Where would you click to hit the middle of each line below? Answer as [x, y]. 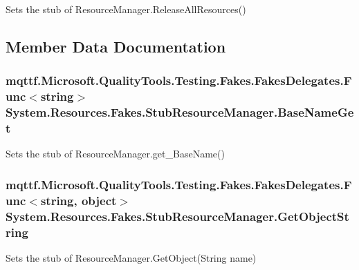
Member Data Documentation [116, 46]
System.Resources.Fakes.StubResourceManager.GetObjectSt [177, 216]
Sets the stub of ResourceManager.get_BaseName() [115, 154]
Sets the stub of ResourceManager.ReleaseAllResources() [126, 9]
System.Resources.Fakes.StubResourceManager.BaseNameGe [180, 112]
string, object [79, 200]
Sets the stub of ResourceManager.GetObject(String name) [131, 257]
